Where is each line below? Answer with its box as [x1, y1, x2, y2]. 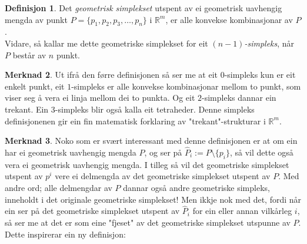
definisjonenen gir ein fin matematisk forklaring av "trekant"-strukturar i [5, 114, 266, 127]
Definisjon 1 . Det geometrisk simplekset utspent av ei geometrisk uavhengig [5, 2, 282, 14]
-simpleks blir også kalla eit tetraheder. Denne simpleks [55, 103, 255, 115]
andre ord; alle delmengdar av [5, 181, 112, 193]
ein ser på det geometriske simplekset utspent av [5, 205, 180, 217]
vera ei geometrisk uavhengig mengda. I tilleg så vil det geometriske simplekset [5, 158, 289, 170]
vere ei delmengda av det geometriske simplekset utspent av [55, 170, 271, 182]
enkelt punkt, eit [5, 80, 65, 92]
